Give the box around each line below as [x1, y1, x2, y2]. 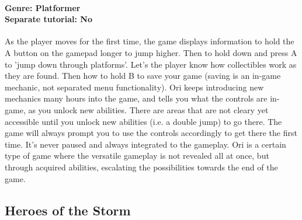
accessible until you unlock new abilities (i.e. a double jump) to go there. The [5, 115, 282, 127]
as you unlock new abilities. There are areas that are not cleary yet [28, 103, 269, 116]
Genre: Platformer [5, 1, 81, 13]
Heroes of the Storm [5, 201, 131, 219]
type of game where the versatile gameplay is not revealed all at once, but [5, 149, 269, 162]
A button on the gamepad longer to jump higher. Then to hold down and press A [5, 46, 297, 58]
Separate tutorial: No [5, 13, 92, 25]
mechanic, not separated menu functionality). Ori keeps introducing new [5, 81, 264, 93]
